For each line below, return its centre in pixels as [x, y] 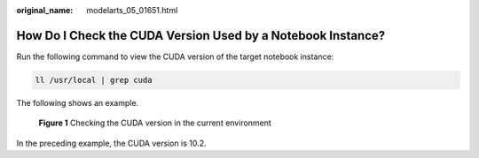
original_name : [45, 10]
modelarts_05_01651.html [132, 10]
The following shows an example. [78, 102]
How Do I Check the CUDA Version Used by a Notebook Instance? [201, 35]
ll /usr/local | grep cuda [94, 80]
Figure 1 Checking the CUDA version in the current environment [155, 123]
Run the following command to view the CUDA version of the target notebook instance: [175, 56]
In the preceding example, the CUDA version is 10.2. [112, 143]
